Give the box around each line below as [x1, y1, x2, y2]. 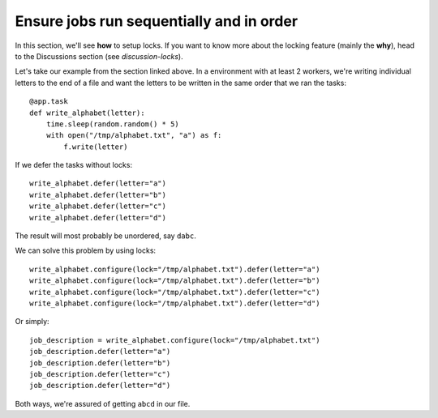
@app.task [29, 97, 68, 106]
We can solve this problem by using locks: [15, 245, 157, 255]
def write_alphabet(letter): [29, 108, 145, 117]
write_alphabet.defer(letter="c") [29, 202, 166, 211]
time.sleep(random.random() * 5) [45, 119, 180, 129]
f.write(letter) [63, 142, 128, 151]
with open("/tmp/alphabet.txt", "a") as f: [45, 130, 222, 140]
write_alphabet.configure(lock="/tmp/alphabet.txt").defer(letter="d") [29, 298, 320, 308]
